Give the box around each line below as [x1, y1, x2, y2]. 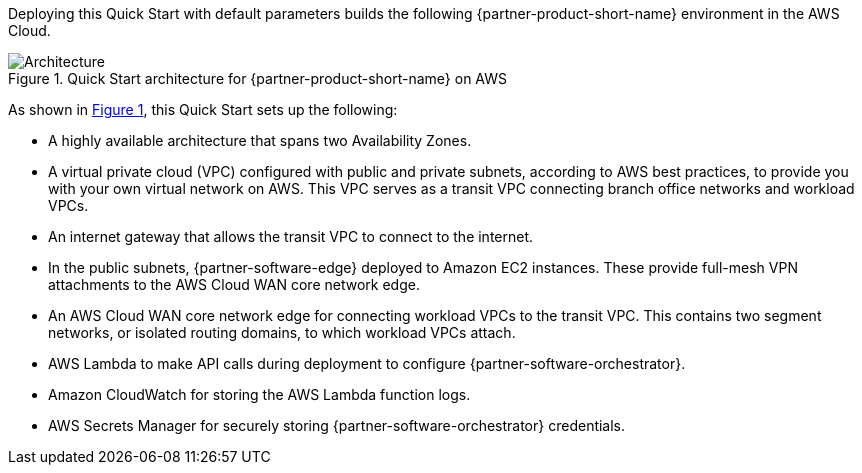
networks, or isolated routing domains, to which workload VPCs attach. [48, 324, 516, 341]
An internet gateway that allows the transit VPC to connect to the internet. [48, 228, 534, 245]
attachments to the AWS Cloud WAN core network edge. [48, 276, 420, 293]
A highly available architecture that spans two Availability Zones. [48, 132, 472, 149]
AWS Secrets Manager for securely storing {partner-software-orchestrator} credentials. [48, 417, 626, 434]
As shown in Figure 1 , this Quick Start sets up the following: [8, 101, 398, 118]
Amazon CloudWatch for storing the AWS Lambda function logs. [48, 386, 471, 403]
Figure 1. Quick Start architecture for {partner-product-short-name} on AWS [8, 70, 508, 87]
